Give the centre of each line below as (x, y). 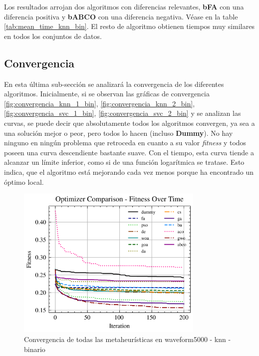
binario (35, 349)
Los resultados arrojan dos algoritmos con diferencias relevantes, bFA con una (124, 6)
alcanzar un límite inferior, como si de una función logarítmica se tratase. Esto (124, 162)
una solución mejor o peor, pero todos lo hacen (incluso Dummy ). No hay (119, 133)
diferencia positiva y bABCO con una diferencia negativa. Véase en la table (121, 16)
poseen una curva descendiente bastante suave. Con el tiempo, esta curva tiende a (129, 152)
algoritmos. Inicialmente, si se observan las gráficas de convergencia (107, 94)
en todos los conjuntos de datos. (53, 36)
